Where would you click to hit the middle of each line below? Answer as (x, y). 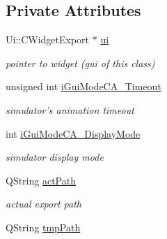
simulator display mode (55, 157)
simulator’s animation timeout (70, 109)
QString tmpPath (43, 227)
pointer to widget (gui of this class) (80, 63)
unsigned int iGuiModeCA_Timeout (83, 86)
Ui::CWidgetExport (48, 39)
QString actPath (41, 180)
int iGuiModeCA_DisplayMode (73, 133)
